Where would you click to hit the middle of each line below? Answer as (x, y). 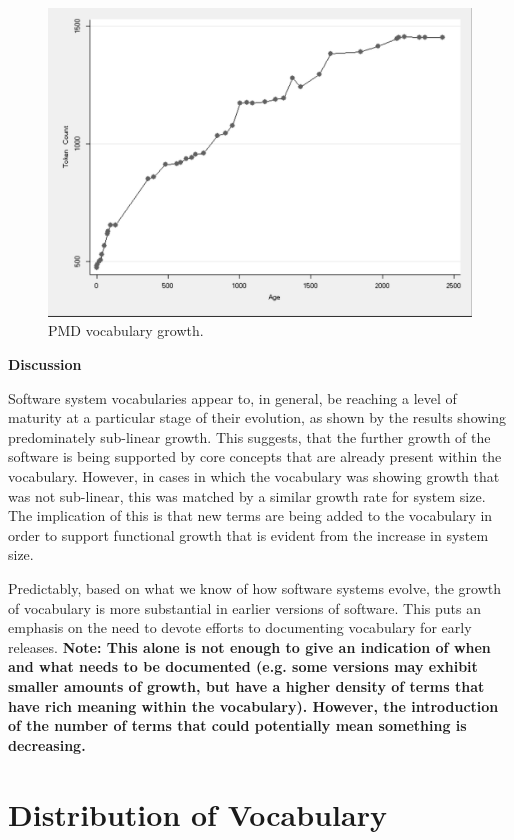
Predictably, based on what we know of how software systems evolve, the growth (254, 588)
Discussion (45, 364)
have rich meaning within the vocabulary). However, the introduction (253, 705)
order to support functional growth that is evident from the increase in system (248, 534)
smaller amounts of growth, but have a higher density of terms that (246, 685)
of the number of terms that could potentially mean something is (237, 725)
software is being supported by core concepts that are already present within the (255, 456)
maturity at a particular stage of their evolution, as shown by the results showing (257, 417)
